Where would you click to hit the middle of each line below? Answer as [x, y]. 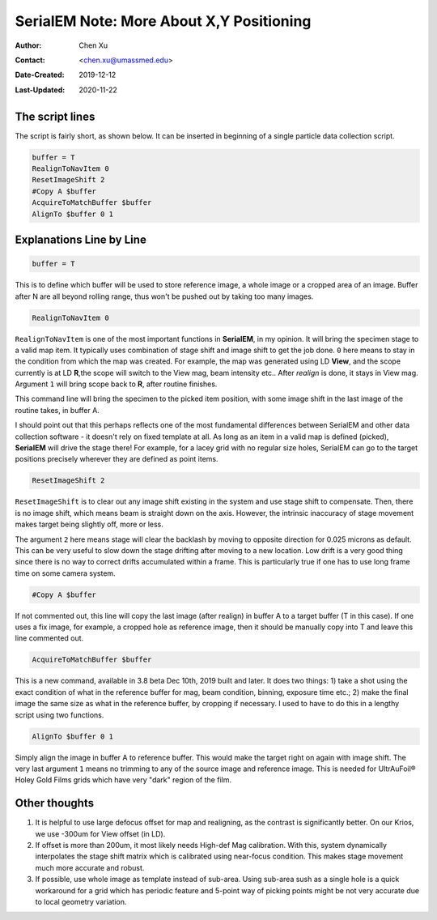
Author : [28, 45]
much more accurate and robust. [90, 867]
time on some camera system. [66, 573]
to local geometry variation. [81, 902]
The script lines [55, 116]
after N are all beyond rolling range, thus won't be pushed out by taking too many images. [164, 296]
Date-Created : [40, 75]
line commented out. [49, 638]
